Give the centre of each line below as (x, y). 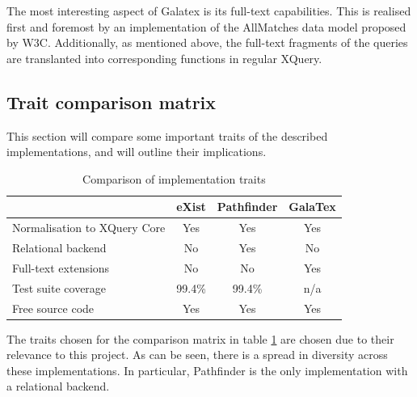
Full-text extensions (61, 267)
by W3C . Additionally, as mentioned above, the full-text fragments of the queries (207, 42)
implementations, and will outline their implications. (137, 152)
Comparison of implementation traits (174, 178)
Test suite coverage (59, 287)
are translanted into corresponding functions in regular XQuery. (164, 58)
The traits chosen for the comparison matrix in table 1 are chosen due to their (200, 338)
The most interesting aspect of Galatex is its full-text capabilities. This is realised (209, 11)
